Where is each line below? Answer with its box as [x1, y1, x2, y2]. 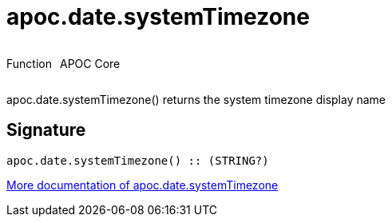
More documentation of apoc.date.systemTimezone [6, 177, 279, 192]
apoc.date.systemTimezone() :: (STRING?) [6, 153, 269, 167]
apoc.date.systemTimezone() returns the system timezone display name [6, 92, 386, 106]
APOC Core [59, 56, 121, 70]
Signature [6, 120, 86, 141]
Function [6, 56, 52, 70]
